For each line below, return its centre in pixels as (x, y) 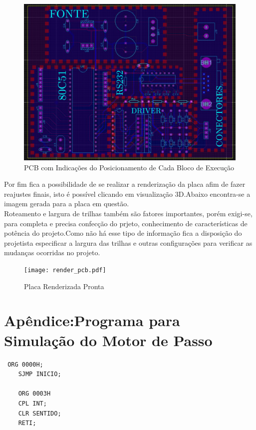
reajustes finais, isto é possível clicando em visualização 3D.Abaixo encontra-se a (127, 194)
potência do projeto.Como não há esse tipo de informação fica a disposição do (123, 233)
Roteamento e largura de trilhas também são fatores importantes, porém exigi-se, (128, 213)
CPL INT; (32, 403)
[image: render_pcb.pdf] (65, 270)
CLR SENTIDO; (40, 413)
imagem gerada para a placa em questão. (67, 204)
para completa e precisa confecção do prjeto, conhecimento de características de (126, 223)
